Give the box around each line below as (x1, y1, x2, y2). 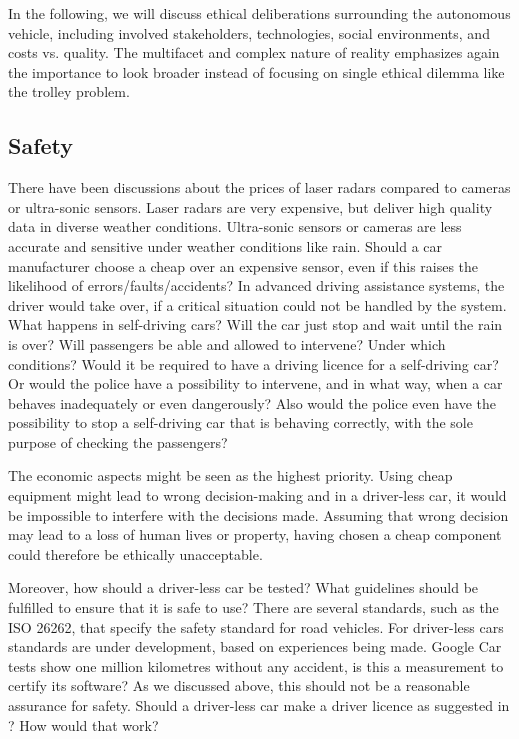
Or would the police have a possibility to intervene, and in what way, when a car (8, 373, 503, 394)
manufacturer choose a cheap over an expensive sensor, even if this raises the (8, 255, 479, 276)
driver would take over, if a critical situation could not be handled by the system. (8, 294, 507, 315)
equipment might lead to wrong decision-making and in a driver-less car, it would (8, 485, 507, 506)
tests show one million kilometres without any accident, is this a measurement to (8, 655, 504, 676)
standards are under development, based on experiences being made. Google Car (8, 636, 502, 657)
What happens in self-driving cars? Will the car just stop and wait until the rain (8, 314, 503, 335)
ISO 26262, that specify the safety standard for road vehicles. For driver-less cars (8, 616, 504, 637)
